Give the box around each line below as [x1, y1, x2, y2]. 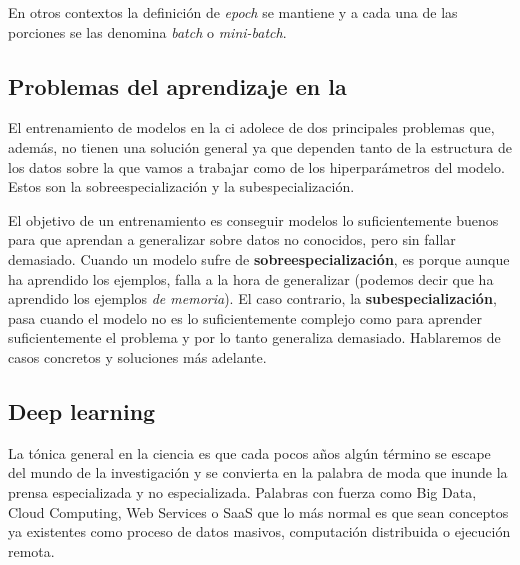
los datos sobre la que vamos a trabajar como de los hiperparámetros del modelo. [8, 156, 505, 177]
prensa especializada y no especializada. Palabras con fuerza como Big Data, [8, 481, 477, 502]
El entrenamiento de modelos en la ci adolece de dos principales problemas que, [8, 117, 495, 138]
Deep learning [8, 395, 156, 426]
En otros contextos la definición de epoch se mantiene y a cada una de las [8, 2, 458, 22]
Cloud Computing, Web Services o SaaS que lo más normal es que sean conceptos [8, 501, 509, 522]
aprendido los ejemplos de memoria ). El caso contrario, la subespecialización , [8, 288, 497, 309]
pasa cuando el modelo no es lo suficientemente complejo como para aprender [8, 307, 482, 328]
